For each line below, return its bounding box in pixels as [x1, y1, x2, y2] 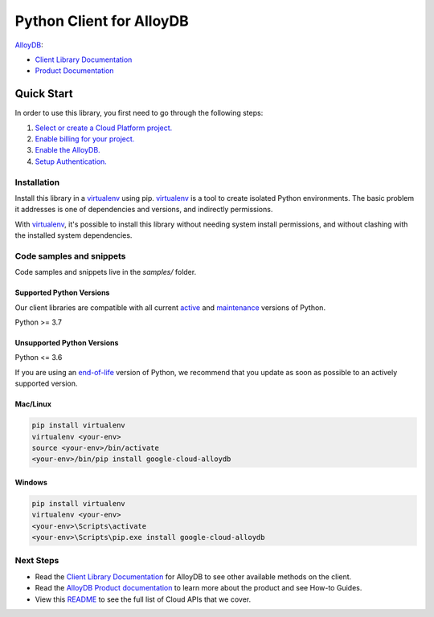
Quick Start [14, 87, 73, 100]
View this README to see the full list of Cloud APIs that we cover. [35, 595, 252, 604]
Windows [14, 477, 47, 487]
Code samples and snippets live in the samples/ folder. [14, 268, 197, 277]
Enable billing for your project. [35, 134, 135, 144]
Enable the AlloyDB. [35, 145, 100, 155]
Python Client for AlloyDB [14, 12, 189, 30]
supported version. [14, 378, 78, 389]
